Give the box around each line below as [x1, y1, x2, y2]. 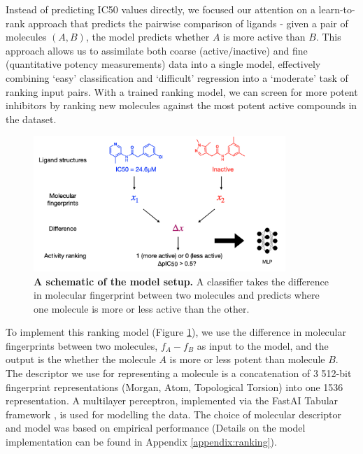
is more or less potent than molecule [169, 352, 325, 367]
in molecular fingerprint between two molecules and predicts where [34, 288, 320, 302]
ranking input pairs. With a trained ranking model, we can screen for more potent [6, 84, 358, 99]
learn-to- [318, 2, 355, 16]
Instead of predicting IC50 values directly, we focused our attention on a [6, 2, 315, 16]
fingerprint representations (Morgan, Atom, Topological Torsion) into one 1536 [6, 379, 343, 394]
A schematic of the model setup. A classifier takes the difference [34, 274, 329, 288]
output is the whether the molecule [6, 352, 156, 367]
